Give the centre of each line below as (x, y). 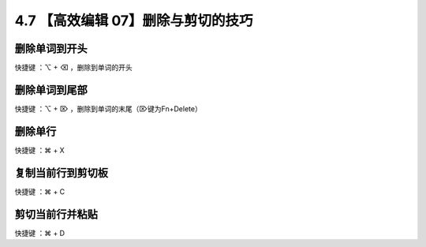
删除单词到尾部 (51, 90)
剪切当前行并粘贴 (56, 214)
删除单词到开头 (51, 49)
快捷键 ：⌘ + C (40, 191)
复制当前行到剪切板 (61, 172)
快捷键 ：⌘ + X (39, 150)
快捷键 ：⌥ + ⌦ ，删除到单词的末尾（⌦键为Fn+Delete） (108, 109)
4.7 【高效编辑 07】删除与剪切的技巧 (134, 21)
